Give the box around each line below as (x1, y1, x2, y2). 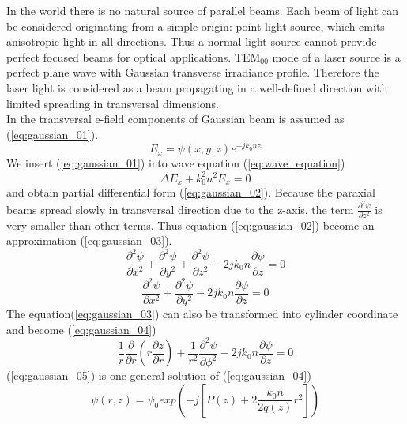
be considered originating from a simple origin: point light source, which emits (6, 17, 385, 34)
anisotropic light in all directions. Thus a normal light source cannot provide (6, 33, 377, 50)
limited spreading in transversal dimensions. (6, 95, 219, 111)
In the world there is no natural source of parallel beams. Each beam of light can (6, 2, 399, 18)
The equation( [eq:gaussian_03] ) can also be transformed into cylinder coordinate (6, 306, 398, 322)
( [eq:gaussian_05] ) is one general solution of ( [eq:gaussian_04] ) (6, 367, 311, 384)
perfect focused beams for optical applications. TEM (6, 48, 261, 65)
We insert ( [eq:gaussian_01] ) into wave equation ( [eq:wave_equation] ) (6, 155, 345, 171)
